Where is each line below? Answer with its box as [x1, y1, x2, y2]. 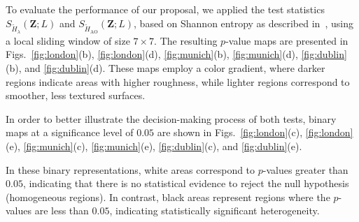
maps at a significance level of [6, 125, 134, 140]
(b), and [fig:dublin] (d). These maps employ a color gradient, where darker [6, 60, 325, 75]
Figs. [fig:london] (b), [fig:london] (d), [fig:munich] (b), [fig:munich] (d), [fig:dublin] [6, 47, 347, 61]
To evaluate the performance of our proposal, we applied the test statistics [6, 2, 325, 16]
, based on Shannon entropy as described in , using [134, 15, 353, 30]
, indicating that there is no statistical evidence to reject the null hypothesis [22, 176, 349, 191]
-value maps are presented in [225, 33, 349, 47]
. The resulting [154, 33, 218, 47]
